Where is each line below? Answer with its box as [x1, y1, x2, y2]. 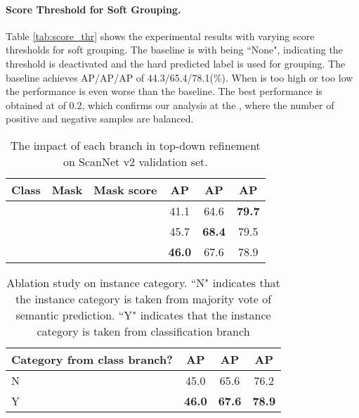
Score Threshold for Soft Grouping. [6, 1, 181, 16]
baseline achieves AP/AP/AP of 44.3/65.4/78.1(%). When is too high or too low [6, 70, 353, 84]
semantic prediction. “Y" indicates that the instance [15, 306, 271, 323]
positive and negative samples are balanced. [6, 111, 194, 126]
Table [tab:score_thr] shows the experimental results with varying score [6, 28, 315, 43]
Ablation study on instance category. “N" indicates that [6, 274, 280, 291]
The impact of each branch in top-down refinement [10, 137, 261, 153]
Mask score [93, 181, 157, 198]
